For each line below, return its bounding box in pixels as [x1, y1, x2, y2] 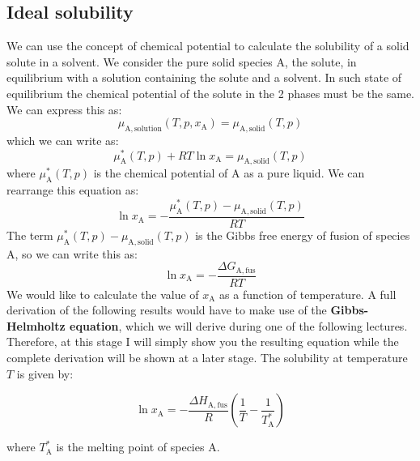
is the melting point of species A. [56, 438, 220, 455]
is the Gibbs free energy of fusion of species [195, 226, 410, 243]
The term [6, 226, 53, 243]
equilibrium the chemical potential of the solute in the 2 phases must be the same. [6, 84, 414, 101]
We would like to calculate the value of [6, 285, 199, 302]
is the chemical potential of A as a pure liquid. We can [93, 164, 365, 181]
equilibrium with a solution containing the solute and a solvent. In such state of [6, 69, 402, 86]
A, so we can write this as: [6, 245, 138, 262]
